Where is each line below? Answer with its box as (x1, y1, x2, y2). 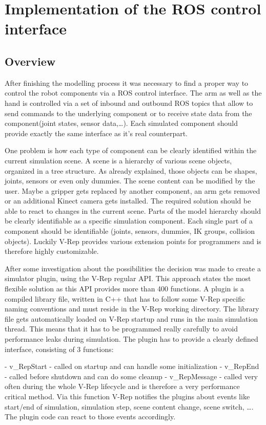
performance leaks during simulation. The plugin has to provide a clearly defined (5, 334, 258, 344)
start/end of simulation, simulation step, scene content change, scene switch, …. (5, 401, 254, 412)
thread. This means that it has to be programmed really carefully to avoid (5, 323, 238, 334)
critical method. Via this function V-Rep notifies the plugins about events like (5, 391, 250, 401)
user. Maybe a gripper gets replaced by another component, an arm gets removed (5, 185, 260, 196)
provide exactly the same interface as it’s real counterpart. (5, 127, 188, 138)
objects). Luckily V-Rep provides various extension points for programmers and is (5, 235, 261, 246)
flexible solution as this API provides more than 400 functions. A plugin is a (5, 283, 244, 294)
